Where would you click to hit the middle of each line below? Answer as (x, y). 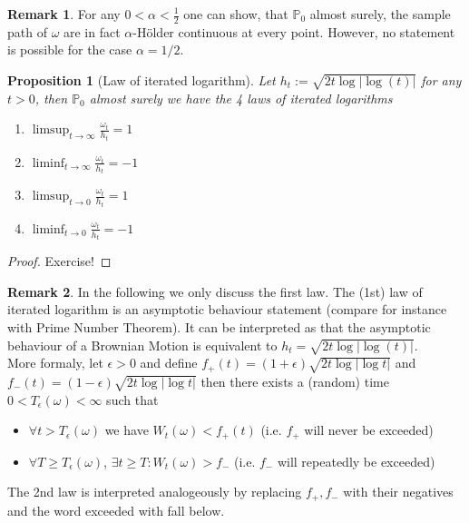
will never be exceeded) (369, 430)
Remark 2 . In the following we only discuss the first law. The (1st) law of (215, 291)
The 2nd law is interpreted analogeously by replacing (155, 492)
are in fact (92, 31)
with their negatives (398, 492)
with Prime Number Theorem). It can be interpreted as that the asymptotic (219, 327)
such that (132, 399)
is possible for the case (70, 49)
